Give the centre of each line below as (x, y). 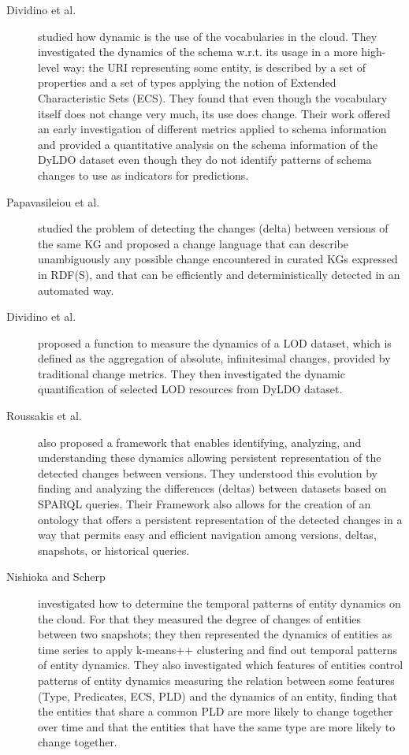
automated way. (76, 290)
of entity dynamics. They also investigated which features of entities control (221, 665)
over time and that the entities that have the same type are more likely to (217, 726)
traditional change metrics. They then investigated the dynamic (191, 373)
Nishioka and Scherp (56, 576)
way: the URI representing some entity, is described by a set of (214, 67)
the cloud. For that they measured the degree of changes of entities (200, 618)
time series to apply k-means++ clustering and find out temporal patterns (218, 649)
